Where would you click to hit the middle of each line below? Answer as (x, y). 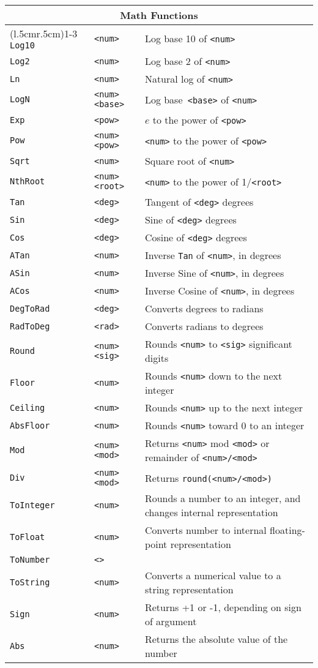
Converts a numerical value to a (213, 575)
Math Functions (159, 15)
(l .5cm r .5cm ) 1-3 (44, 33)
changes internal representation (211, 512)
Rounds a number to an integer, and (223, 498)
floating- (287, 530)
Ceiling (28, 407)
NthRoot (28, 181)
